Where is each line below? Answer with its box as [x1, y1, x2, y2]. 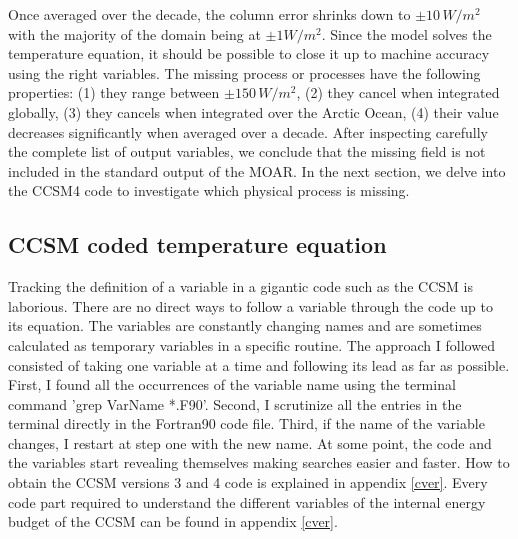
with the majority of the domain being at [8, 23, 261, 44]
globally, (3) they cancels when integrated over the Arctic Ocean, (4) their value [8, 101, 499, 122]
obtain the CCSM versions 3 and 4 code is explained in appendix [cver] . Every [8, 472, 488, 493]
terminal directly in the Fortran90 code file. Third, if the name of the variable [8, 413, 485, 434]
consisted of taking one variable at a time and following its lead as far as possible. [8, 354, 510, 375]
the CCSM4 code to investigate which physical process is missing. [8, 180, 410, 201]
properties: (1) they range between [8, 82, 220, 103]
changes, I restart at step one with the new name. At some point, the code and [8, 432, 492, 453]
